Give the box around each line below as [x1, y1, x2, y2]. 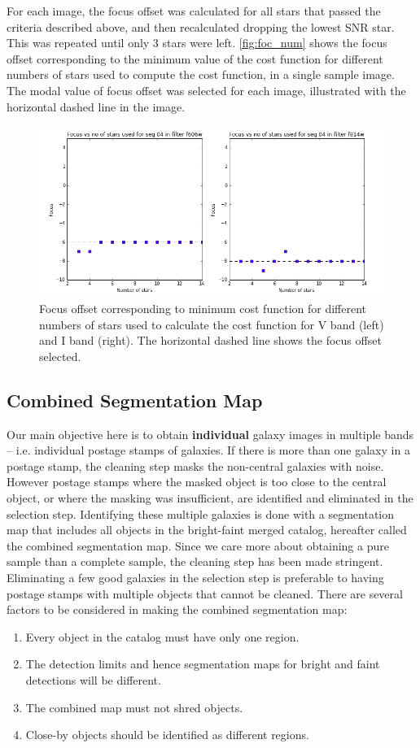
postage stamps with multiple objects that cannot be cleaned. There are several [7, 585, 403, 602]
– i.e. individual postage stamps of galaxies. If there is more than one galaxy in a [7, 441, 410, 459]
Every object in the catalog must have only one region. [25, 628, 300, 645]
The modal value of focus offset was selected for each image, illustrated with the [7, 81, 406, 98]
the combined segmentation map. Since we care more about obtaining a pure [7, 537, 389, 554]
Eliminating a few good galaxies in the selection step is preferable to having [7, 569, 384, 586]
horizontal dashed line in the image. [7, 98, 186, 115]
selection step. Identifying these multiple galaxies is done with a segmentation [7, 505, 395, 522]
